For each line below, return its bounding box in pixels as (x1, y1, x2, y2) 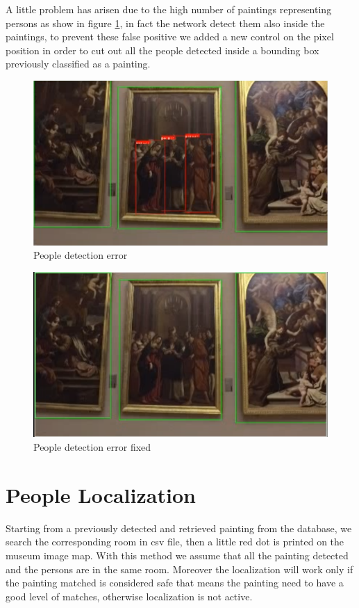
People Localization (6, 480, 196, 509)
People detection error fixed (33, 440, 151, 454)
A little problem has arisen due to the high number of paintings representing (6, 2, 332, 16)
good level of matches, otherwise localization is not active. (6, 589, 253, 603)
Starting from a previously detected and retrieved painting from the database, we (6, 520, 352, 535)
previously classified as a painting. (6, 56, 151, 71)
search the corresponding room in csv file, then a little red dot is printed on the (6, 534, 344, 549)
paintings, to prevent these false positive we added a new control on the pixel (6, 29, 334, 44)
